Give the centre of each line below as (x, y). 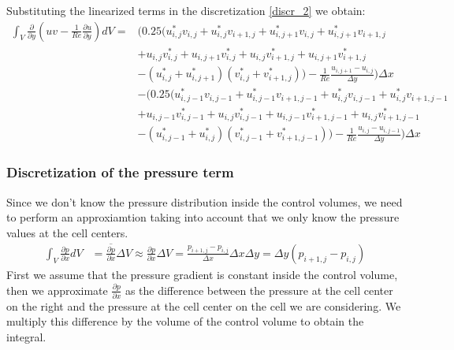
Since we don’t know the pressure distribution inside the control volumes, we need (205, 201)
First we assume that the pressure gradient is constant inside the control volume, (202, 274)
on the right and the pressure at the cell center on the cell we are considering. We (204, 305)
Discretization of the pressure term (120, 172)
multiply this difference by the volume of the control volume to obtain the (185, 321)
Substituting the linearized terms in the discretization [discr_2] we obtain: (186, 10)
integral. (26, 337)
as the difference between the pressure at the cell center (259, 290)
